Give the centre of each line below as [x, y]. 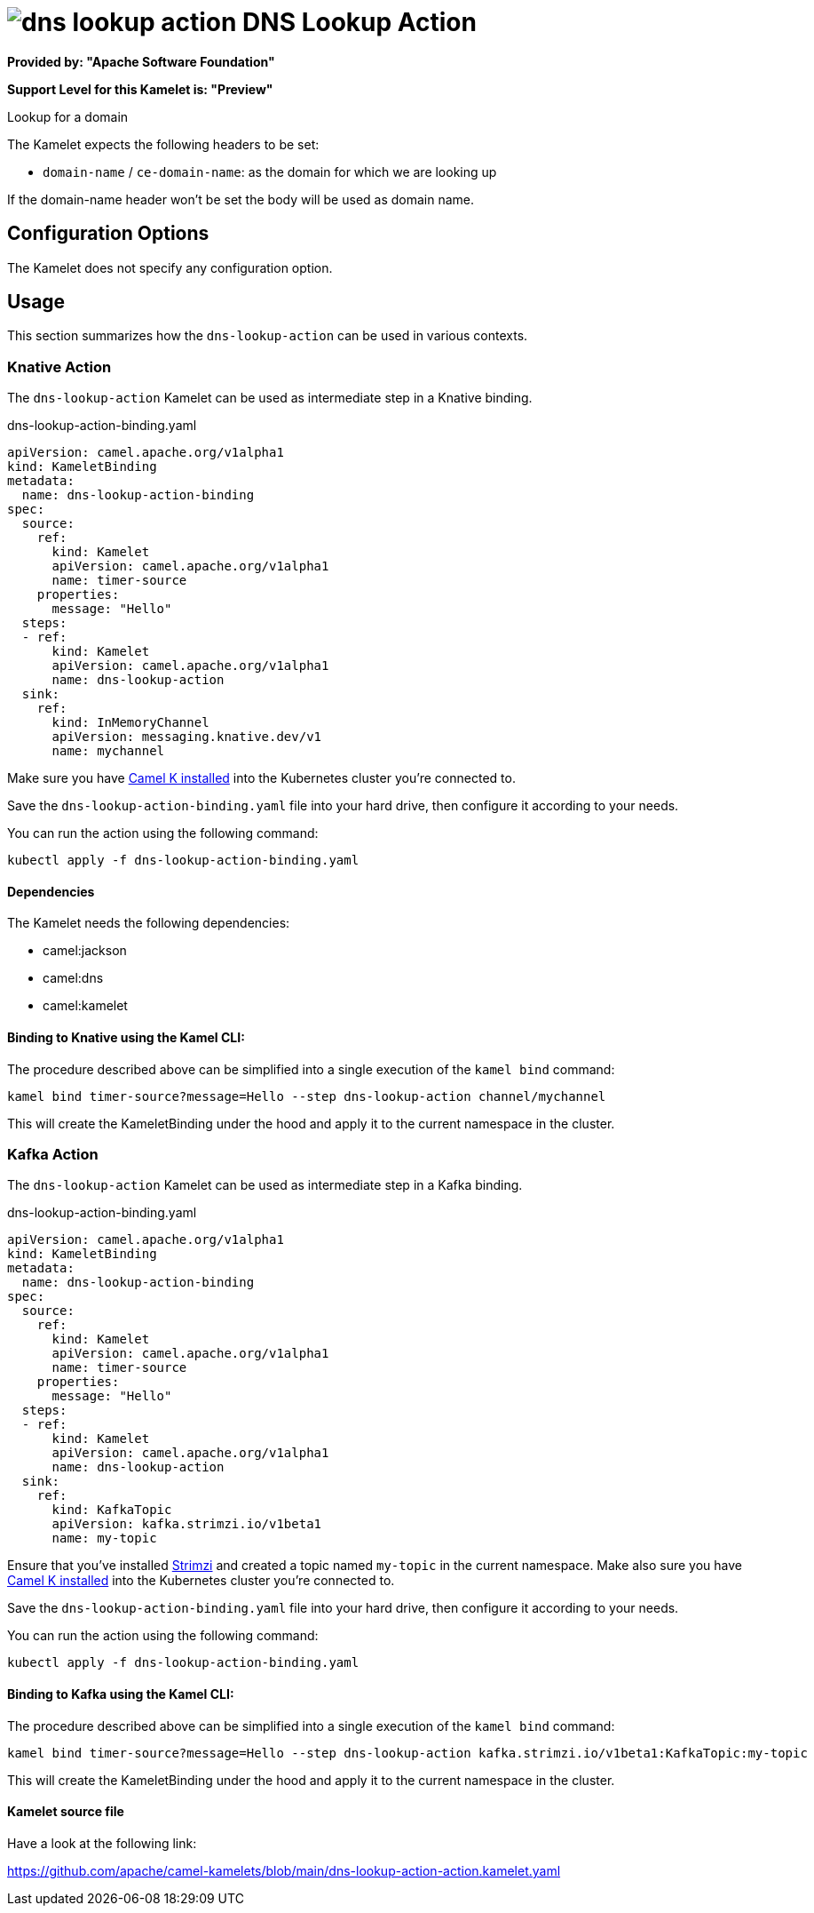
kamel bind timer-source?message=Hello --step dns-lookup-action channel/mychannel [307, 1096]
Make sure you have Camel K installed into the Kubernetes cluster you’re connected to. [261, 778]
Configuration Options [108, 234]
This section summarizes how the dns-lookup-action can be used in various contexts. [268, 336]
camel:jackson [85, 951]
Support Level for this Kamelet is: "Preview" [140, 89]
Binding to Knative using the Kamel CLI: [126, 1038]
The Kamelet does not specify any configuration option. [170, 267]
